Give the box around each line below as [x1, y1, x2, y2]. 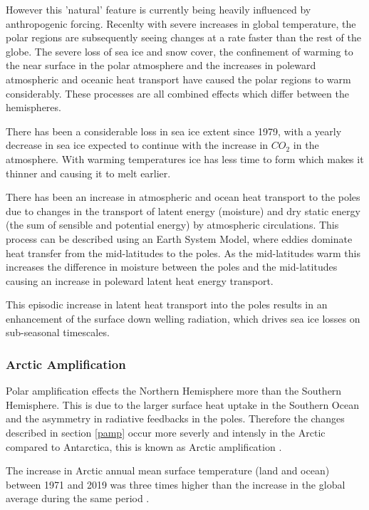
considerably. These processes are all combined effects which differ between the [6, 85, 349, 100]
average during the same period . [6, 491, 150, 506]
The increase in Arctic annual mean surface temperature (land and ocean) [6, 463, 330, 478]
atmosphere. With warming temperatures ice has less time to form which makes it [6, 151, 364, 166]
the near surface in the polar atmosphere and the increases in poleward [6, 58, 316, 73]
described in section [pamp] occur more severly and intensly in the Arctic [6, 425, 326, 440]
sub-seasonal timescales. [6, 325, 110, 340]
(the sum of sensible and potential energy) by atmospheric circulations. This [6, 217, 339, 232]
